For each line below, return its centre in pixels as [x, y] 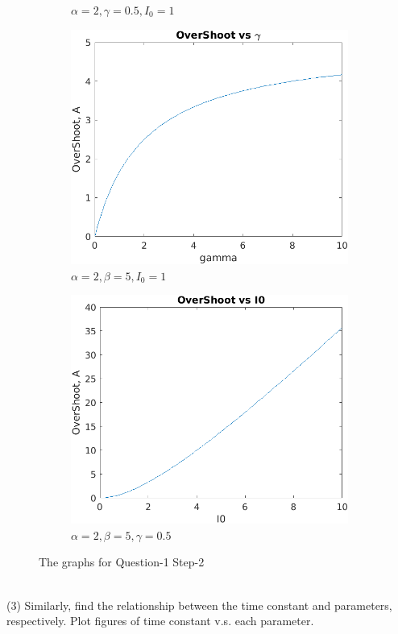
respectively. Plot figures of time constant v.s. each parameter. [160, 621]
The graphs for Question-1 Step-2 [122, 562]
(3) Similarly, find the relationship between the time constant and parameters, [199, 605]
